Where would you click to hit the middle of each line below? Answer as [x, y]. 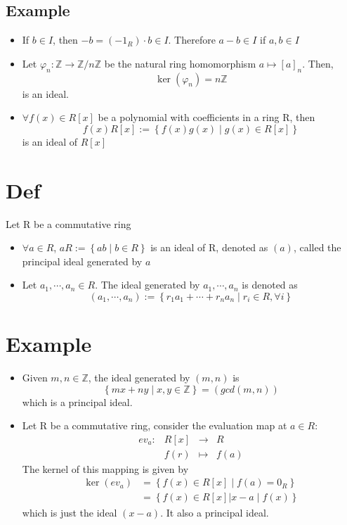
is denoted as [270, 285]
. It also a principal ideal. [215, 512]
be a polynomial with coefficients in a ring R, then [207, 117]
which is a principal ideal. [77, 401]
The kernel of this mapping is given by [105, 468]
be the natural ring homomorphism [180, 63]
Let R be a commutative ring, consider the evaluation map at [155, 425]
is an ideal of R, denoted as [209, 247]
